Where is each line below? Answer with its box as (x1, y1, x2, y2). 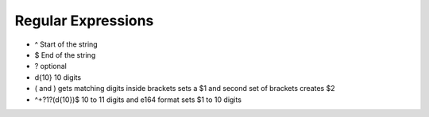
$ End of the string (34, 50, 96, 59)
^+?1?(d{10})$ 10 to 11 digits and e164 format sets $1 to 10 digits (34, 95, 242, 104)
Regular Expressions (14, 12, 154, 29)
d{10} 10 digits (34, 72, 82, 82)
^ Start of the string (34, 40, 99, 49)
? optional (34, 62, 67, 71)
